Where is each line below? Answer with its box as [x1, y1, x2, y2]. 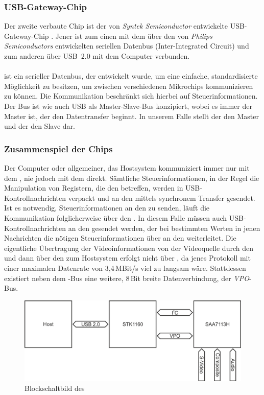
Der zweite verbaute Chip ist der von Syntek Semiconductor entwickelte [4, 20, 228, 31]
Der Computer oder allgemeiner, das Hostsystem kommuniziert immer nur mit [4, 162, 250, 173]
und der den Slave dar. [4, 121, 75, 131]
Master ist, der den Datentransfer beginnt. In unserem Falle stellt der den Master [4, 110, 259, 121]
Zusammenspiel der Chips [4, 142, 113, 155]
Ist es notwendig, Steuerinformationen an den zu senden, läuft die [4, 202, 210, 213]
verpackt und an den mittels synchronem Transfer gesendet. [68, 192, 255, 203]
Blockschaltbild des [25, 383, 85, 393]
